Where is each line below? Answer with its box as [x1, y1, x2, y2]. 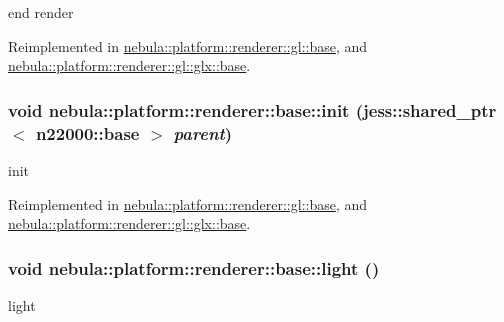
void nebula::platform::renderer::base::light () [8, 255, 380, 280]
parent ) [173, 120, 233, 145]
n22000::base [35, 120, 140, 145]
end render [8, 2, 74, 22]
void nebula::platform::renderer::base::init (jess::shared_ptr [8, 97, 497, 122]
